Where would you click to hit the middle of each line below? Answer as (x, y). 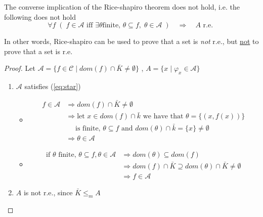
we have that (163, 117)
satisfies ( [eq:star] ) (53, 86)
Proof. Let (20, 68)
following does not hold (40, 16)
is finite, (88, 128)
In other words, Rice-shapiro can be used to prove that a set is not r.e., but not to (131, 41)
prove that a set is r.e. (38, 51)
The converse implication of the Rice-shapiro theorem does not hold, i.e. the (122, 7)
